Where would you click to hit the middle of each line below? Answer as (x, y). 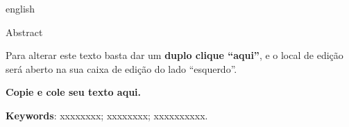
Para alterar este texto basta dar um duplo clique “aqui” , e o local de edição (174, 55)
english (20, 8)
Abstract (24, 32)
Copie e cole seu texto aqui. (74, 92)
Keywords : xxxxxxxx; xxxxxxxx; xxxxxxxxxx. (107, 115)
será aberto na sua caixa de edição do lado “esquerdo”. (121, 68)
